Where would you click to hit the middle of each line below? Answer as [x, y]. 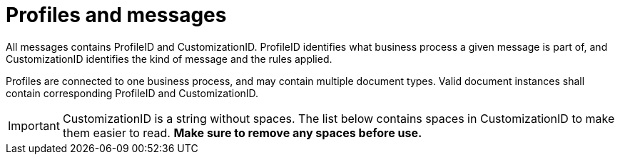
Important [34, 125]
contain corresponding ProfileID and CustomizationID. [132, 93]
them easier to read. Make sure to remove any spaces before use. [242, 132]
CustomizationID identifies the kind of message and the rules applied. [169, 59]
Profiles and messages [116, 15]
